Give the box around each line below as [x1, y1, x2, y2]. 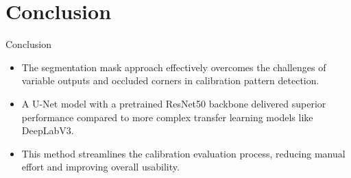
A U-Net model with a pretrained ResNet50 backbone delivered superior [21, 96, 326, 110]
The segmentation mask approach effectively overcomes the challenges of [21, 60, 326, 74]
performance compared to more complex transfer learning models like [21, 110, 313, 124]
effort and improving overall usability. [21, 160, 180, 174]
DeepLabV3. [21, 123, 74, 138]
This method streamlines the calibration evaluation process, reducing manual [21, 146, 346, 160]
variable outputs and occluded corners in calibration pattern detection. [21, 73, 319, 88]
